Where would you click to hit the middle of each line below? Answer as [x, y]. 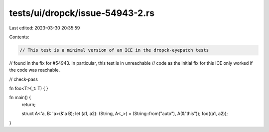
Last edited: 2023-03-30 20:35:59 [45, 28]
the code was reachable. [35, 70]
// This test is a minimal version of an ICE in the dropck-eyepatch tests [114, 50]
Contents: [19, 37]
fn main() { [20, 98]
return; [29, 104]
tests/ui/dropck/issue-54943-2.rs [82, 13]
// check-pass [24, 79]
